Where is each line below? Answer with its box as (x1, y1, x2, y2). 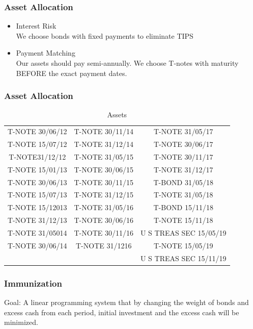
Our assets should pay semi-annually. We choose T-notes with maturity (16, 58, 239, 68)
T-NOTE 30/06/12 (8, 126, 67, 137)
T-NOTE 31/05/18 (154, 189, 213, 200)
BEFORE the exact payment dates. (16, 67, 127, 78)
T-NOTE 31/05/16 (74, 202, 133, 213)
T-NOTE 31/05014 (8, 227, 67, 238)
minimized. (4, 317, 38, 327)
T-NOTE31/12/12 (9, 151, 66, 162)
